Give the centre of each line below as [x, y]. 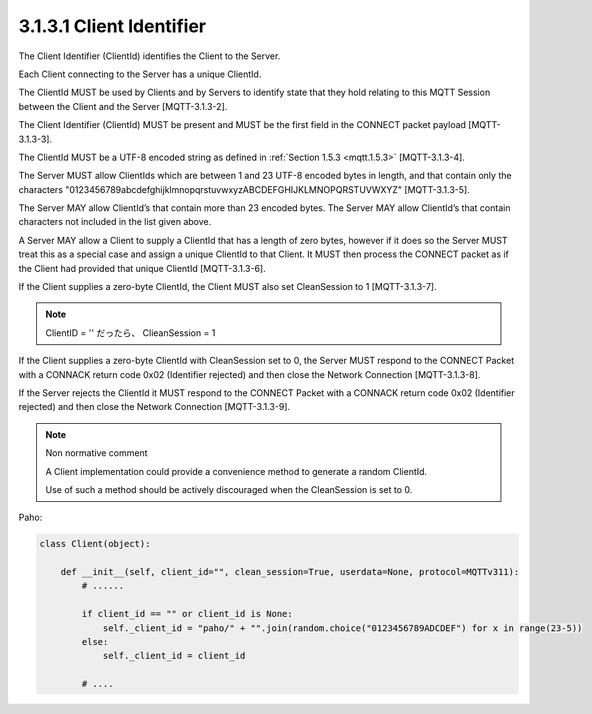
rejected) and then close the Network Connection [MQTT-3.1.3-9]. [154, 407]
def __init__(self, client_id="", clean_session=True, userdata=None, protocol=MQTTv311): [290, 572]
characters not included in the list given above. [115, 222]
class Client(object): [95, 544]
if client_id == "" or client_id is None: [187, 614]
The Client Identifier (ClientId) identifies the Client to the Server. [149, 56]
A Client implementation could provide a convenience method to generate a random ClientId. [236, 471]
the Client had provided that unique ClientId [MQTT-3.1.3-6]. [142, 268]
